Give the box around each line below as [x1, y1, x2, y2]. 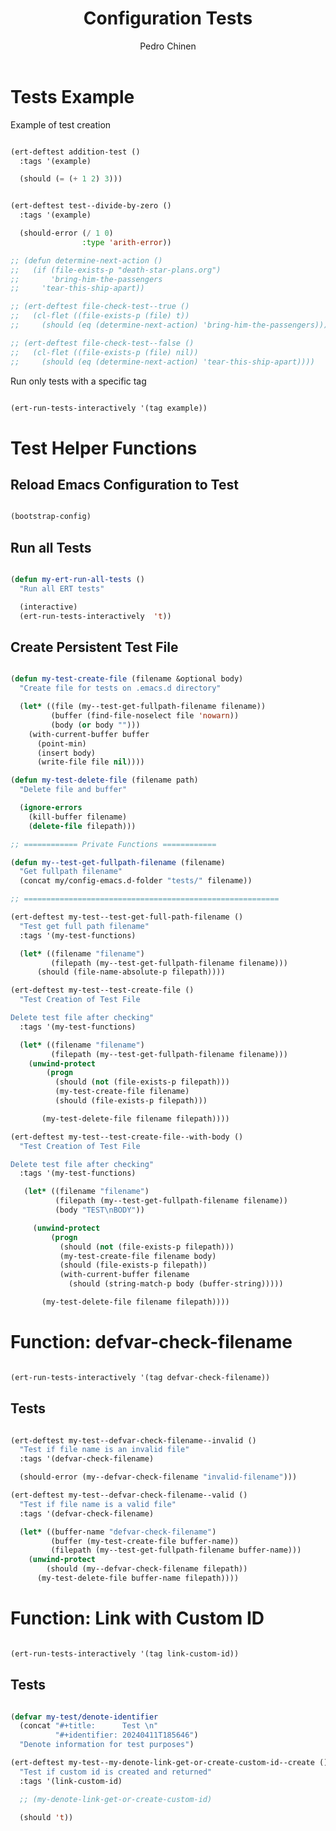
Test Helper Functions [10, 437, 198, 459]
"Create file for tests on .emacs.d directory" [19, 683, 222, 694]
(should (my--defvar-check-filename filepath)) [46, 1564, 248, 1574]
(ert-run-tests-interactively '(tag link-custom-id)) [10, 1648, 240, 1659]
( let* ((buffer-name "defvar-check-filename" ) [19, 1527, 217, 1537]
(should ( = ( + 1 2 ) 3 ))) [19, 174, 123, 184]
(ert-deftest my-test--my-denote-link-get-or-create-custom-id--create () [10, 1758, 329, 1768]
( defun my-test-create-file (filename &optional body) [10, 674, 244, 684]
